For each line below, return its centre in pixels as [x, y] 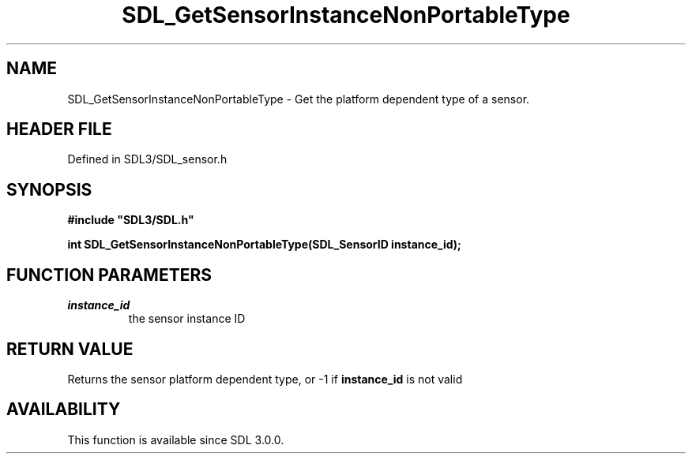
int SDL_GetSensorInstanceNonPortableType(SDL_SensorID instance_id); [264, 245]
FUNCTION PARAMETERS [109, 275]
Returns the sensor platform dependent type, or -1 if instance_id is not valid [265, 379]
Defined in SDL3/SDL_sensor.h [147, 159]
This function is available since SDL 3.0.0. [176, 439]
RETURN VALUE [70, 349]
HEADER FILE [59, 129]
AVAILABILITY [64, 410]
